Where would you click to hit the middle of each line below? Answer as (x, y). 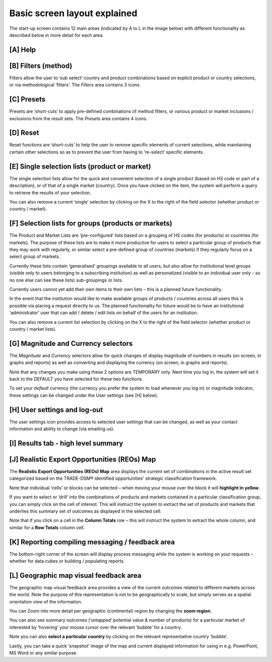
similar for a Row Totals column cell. (47, 527)
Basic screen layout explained (73, 13)
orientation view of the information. (46, 601)
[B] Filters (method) (41, 66)
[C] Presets (27, 99)
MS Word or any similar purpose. (43, 653)
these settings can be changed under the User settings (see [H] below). (84, 395)
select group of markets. (35, 257)
